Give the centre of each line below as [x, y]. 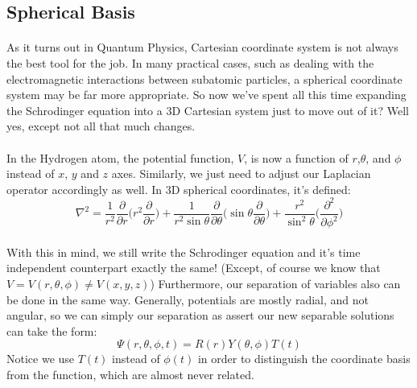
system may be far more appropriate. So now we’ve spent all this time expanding [206, 95]
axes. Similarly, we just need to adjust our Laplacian [241, 173]
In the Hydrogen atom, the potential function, [120, 157]
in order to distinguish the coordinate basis [304, 359]
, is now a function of [296, 157]
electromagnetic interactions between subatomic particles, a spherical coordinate [204, 78]
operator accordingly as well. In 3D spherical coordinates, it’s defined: [179, 189]
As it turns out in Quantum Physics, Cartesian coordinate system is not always [202, 47]
